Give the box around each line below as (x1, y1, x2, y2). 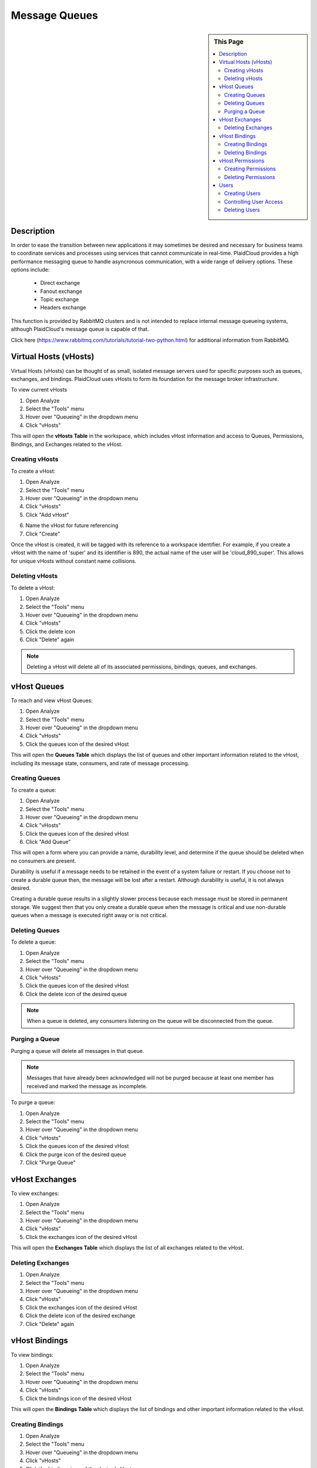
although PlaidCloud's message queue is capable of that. (11, 326, 149, 333)
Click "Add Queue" (25, 839, 71, 846)
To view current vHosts (11, 386, 68, 393)
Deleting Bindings (224, 149, 267, 156)
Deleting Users (224, 206, 261, 214)
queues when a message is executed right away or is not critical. (11, 912, 168, 919)
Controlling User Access (224, 198, 283, 205)
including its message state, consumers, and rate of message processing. (11, 759, 190, 766)
